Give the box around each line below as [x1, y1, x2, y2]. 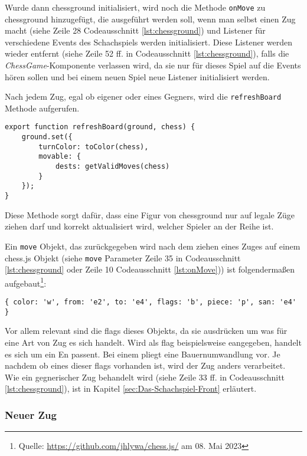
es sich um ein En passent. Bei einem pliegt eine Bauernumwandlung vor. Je [5, 347, 280, 360]
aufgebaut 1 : [5, 275, 47, 289]
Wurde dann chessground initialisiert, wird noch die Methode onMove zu [5, 1, 266, 13]
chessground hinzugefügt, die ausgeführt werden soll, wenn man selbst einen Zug [5, 12, 296, 25]
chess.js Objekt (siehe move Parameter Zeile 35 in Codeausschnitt [5, 251, 241, 264]
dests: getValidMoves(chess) [55, 162, 170, 171]
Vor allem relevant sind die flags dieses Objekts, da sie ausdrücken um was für [5, 324, 288, 337]
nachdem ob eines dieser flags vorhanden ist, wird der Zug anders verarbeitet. [5, 359, 286, 372]
